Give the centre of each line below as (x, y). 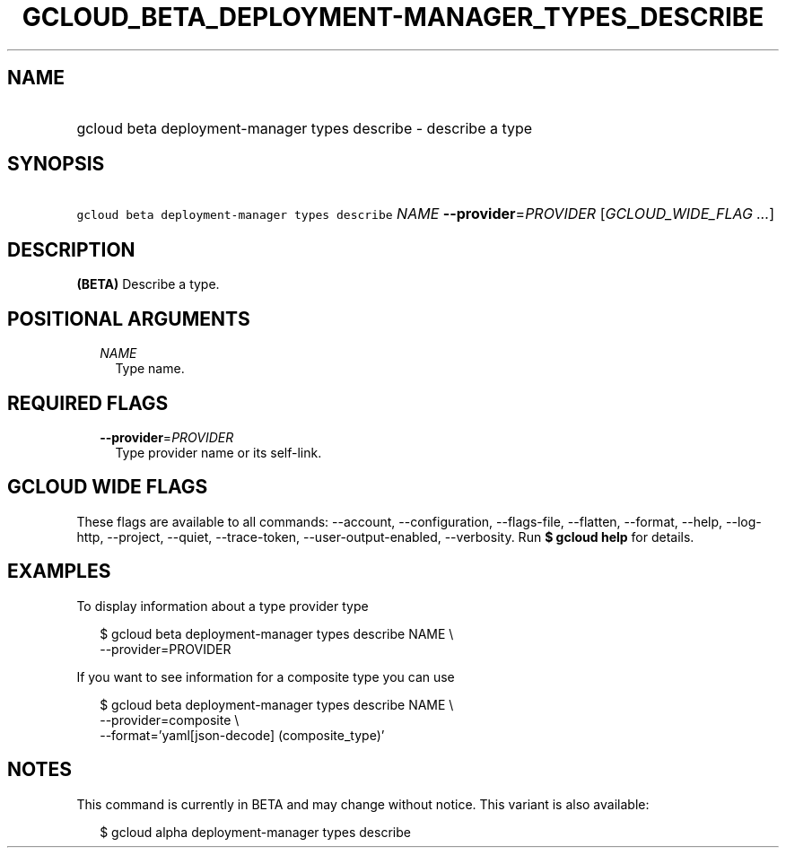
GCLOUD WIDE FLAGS (108, 487)
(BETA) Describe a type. (148, 284)
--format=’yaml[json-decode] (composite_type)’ (242, 735)
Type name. (150, 369)
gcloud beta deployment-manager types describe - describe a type (305, 128)
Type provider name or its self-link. (218, 452)
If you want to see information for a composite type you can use (266, 676)
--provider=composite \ (170, 720)
